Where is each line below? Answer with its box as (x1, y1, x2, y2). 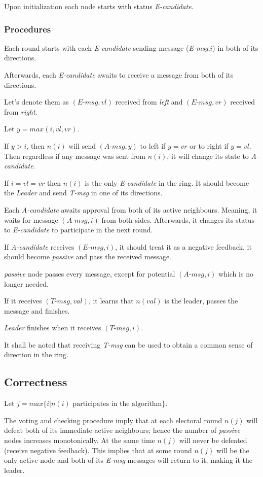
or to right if (190, 140, 229, 151)
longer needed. (4, 278, 49, 289)
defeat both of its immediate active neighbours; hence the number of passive (4, 425, 240, 435)
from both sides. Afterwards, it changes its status (101, 214, 255, 225)
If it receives (4, 295, 42, 306)
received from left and (115, 96, 183, 107)
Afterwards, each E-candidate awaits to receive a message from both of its (4, 70, 234, 80)
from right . (4, 106, 37, 117)
